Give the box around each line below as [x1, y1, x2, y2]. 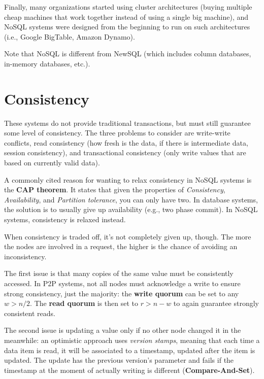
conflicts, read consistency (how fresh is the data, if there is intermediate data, [4, 137, 248, 148]
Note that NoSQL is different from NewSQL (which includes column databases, [4, 48, 251, 59]
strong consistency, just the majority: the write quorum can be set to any [4, 288, 239, 298]
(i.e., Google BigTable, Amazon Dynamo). [4, 31, 135, 42]
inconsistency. [4, 251, 47, 261]
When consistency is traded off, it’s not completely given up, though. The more [4, 231, 251, 242]
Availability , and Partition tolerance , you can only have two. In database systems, [4, 194, 258, 204]
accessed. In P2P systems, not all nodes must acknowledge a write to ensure [4, 278, 241, 288]
